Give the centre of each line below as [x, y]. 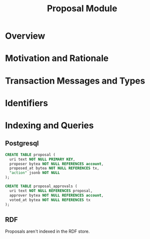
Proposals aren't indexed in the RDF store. [47, 231]
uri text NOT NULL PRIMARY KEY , [43, 159]
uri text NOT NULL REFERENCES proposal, [51, 191]
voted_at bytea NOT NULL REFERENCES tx [50, 200]
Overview [25, 36]
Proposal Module [82, 9]
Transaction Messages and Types [75, 81]
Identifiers [27, 103]
